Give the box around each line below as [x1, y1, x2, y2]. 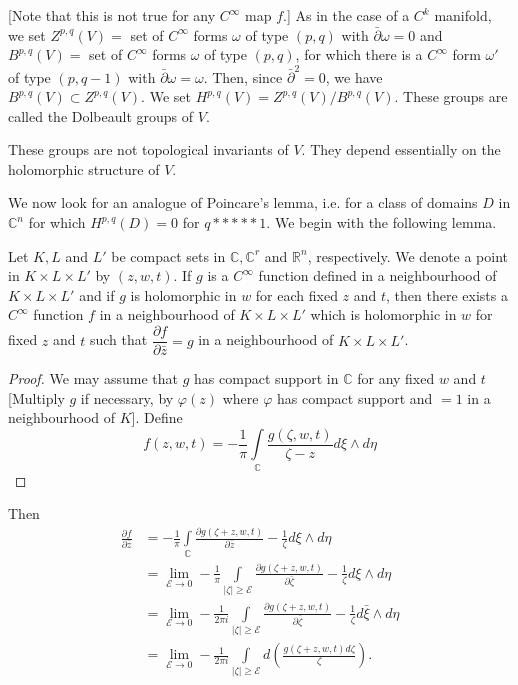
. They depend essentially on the [301, 139, 501, 160]
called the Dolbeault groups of [8, 105, 194, 126]
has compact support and [276, 387, 433, 408]
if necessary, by [80, 387, 174, 408]
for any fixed [357, 368, 435, 389]
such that [89, 329, 148, 350]
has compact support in [194, 368, 339, 389]
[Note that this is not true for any [8, 5, 216, 25]
